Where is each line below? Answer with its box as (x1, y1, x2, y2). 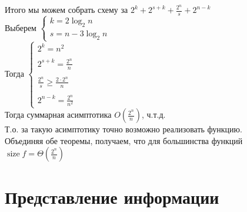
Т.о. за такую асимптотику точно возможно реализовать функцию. (5, 123, 242, 135)
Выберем (5, 21, 36, 33)
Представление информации (5, 184, 219, 208)
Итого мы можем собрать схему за (5, 4, 128, 15)
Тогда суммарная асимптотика (5, 108, 112, 121)
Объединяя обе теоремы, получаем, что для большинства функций (5, 134, 243, 146)
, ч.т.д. (141, 108, 166, 121)
